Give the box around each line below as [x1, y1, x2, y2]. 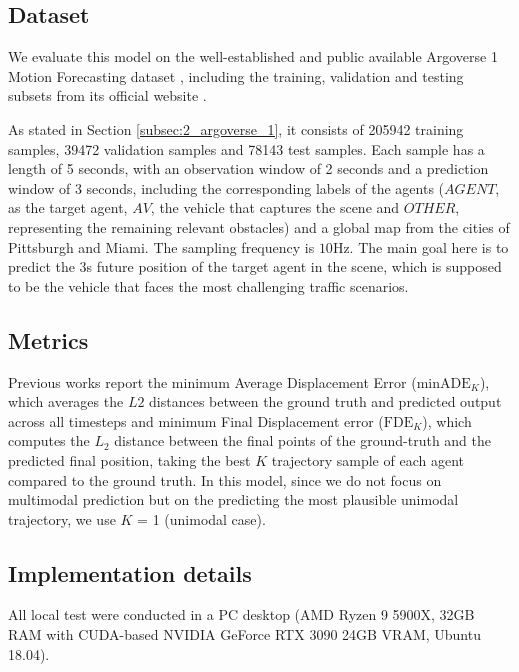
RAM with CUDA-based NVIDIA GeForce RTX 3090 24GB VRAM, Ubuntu [8, 624, 481, 645]
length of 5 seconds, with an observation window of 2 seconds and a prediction [8, 158, 489, 179]
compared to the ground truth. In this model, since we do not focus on [8, 469, 442, 490]
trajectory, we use [8, 508, 116, 529]
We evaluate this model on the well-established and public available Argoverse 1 [8, 46, 498, 67]
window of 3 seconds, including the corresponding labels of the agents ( [8, 177, 445, 198]
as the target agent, [8, 197, 128, 218]
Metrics [8, 324, 89, 355]
